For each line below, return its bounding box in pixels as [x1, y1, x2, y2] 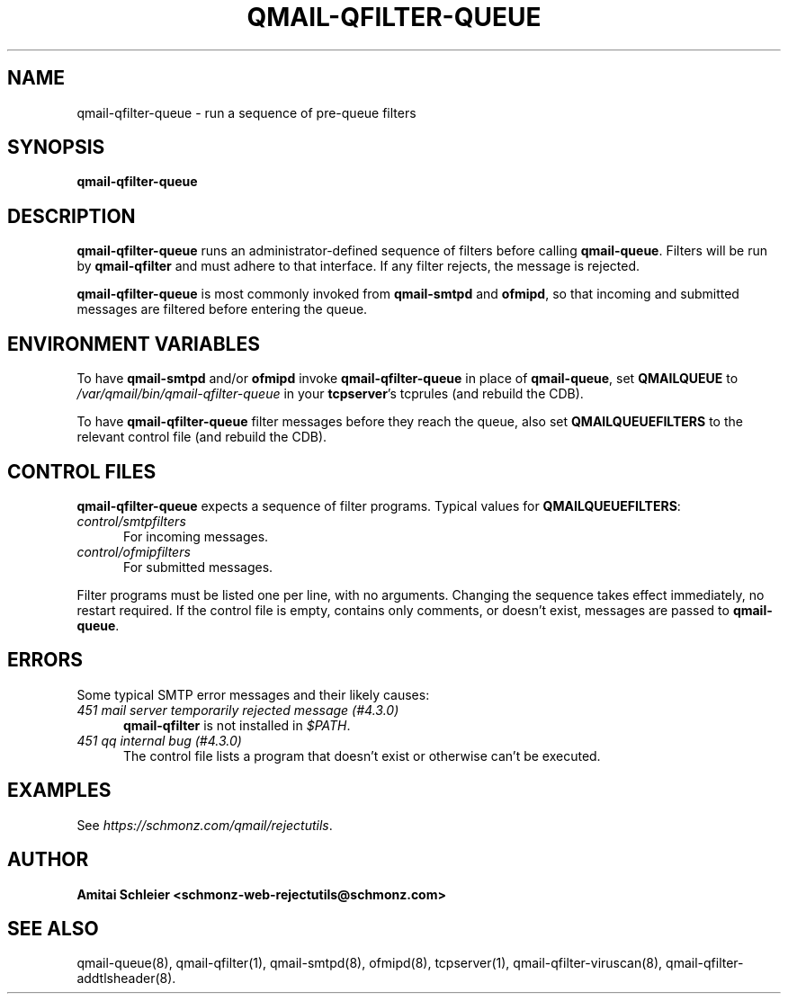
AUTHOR [7, 848, 89, 871]
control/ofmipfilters [76, 543, 191, 559]
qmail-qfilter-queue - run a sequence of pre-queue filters [76, 104, 416, 121]
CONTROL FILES [7, 460, 157, 483]
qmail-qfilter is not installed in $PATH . [123, 717, 351, 733]
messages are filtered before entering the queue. [76, 301, 368, 317]
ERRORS [7, 648, 84, 672]
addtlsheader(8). [76, 970, 176, 987]
